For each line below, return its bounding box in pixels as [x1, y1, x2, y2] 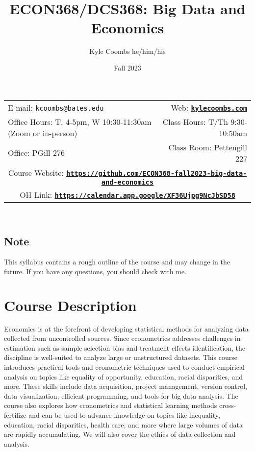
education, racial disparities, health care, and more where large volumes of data [4, 419, 243, 429]
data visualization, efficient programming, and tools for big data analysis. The [4, 390, 238, 401]
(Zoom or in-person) [8, 127, 77, 139]
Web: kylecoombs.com [171, 101, 247, 113]
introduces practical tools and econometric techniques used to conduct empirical [4, 361, 245, 372]
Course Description [4, 295, 137, 315]
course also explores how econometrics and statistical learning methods [4, 400, 217, 410]
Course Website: [8, 167, 64, 178]
